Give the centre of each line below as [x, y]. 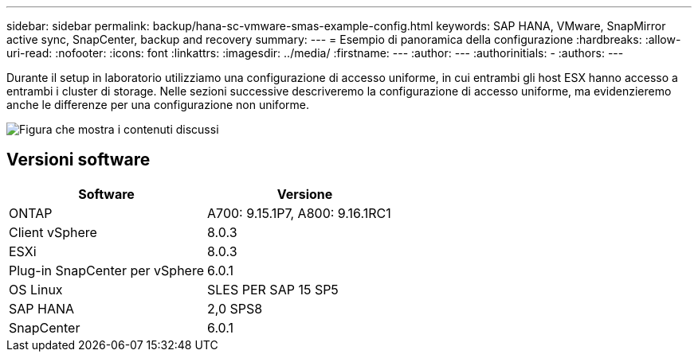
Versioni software [78, 160]
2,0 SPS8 [235, 308]
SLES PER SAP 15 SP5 [273, 289]
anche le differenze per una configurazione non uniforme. [158, 105]
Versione [305, 194]
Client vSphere [53, 232]
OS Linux [36, 289]
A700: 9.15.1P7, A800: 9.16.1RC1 [299, 213]
